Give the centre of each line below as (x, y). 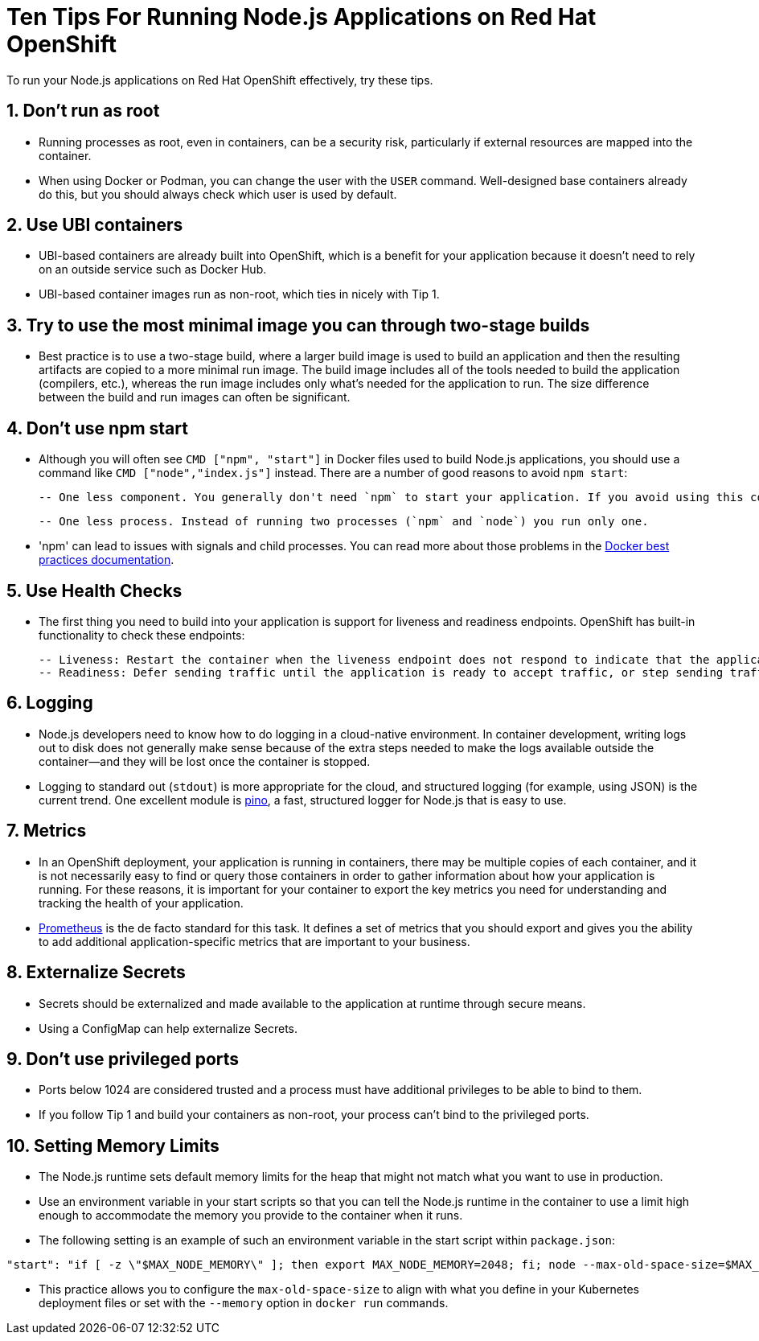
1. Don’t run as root (83, 111)
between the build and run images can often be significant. (195, 397)
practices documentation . (107, 560)
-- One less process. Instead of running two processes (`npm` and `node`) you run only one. (344, 522)
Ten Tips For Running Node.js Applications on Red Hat (302, 17)
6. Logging (50, 703)
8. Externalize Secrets (96, 973)
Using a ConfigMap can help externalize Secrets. (168, 1028)
